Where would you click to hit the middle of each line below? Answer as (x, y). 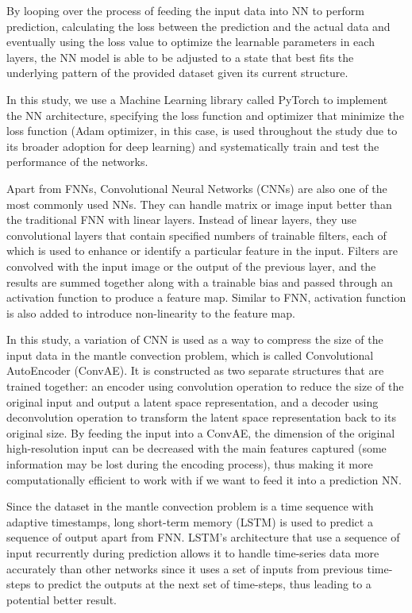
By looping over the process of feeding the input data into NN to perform (185, 10)
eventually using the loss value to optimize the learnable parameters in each (191, 42)
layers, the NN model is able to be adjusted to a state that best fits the (180, 57)
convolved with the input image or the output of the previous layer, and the (191, 266)
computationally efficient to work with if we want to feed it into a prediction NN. (204, 479)
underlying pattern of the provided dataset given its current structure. (177, 73)
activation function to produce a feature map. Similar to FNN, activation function (206, 297)
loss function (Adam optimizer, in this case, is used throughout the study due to (202, 131)
